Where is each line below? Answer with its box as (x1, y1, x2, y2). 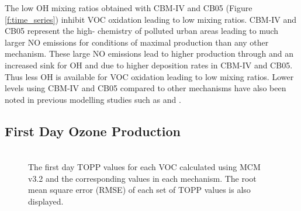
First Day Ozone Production (5, 122, 181, 140)
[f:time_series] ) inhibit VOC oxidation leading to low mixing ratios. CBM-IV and (5, 13, 297, 25)
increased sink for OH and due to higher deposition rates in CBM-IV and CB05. (5, 58, 293, 71)
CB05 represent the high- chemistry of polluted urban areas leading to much (5, 25, 279, 37)
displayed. (28, 195, 64, 207)
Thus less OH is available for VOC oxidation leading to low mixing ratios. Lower (5, 70, 294, 82)
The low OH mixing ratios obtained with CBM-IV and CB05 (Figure (5, 2, 252, 13)
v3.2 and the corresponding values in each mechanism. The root (28, 172, 257, 184)
